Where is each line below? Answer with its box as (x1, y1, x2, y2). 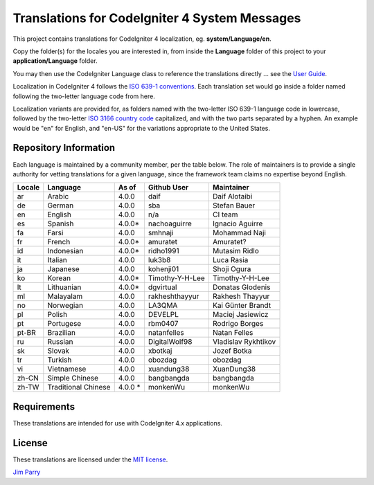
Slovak (47, 346, 69, 356)
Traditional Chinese (47, 383, 111, 392)
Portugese (47, 319, 82, 329)
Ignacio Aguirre (212, 219, 263, 228)
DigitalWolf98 (148, 337, 193, 347)
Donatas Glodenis (212, 282, 271, 292)
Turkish (47, 355, 72, 365)
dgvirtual (148, 282, 177, 292)
